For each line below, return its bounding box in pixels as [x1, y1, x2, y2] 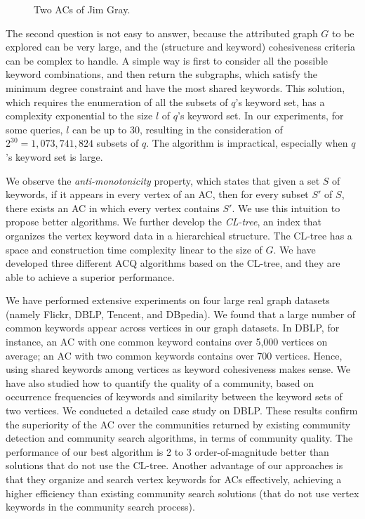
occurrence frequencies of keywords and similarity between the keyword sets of [6, 389, 343, 404]
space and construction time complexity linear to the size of [6, 242, 263, 256]
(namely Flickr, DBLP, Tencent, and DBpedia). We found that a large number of [6, 306, 356, 321]
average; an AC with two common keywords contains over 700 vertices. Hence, [6, 348, 343, 362]
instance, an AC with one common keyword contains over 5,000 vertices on [6, 334, 328, 349]
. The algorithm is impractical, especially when [146, 136, 348, 150]
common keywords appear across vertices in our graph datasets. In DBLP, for [6, 320, 340, 335]
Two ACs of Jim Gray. [34, 2, 131, 16]
